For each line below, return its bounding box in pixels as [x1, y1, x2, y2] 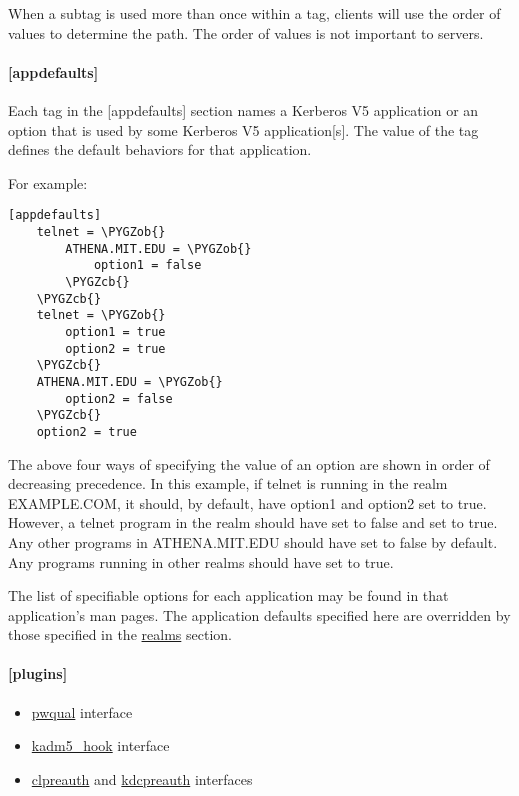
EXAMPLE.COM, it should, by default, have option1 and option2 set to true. [8, 492, 487, 513]
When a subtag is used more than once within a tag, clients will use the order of [8, 3, 501, 23]
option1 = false [93, 258, 202, 273]
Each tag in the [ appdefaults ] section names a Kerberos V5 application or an [8, 99, 479, 120]
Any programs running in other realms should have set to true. [8, 551, 394, 572]
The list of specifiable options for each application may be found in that [8, 585, 449, 606]
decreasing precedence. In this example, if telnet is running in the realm [8, 473, 448, 494]
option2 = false [65, 391, 173, 406]
